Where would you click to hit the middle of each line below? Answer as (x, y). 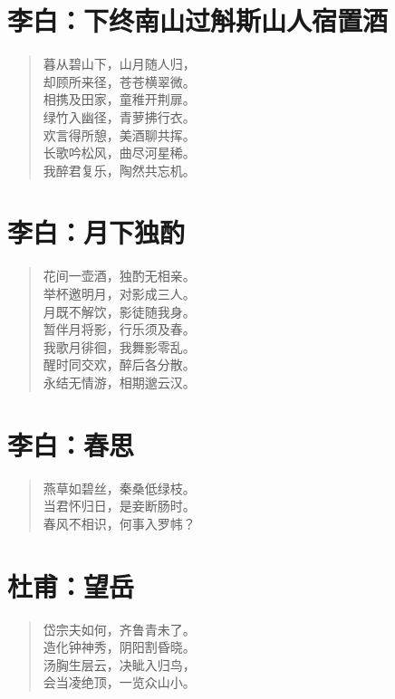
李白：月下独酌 (96, 232)
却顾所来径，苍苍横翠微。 (119, 81)
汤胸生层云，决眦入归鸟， (119, 664)
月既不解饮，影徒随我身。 (119, 311)
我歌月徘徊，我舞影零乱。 (119, 346)
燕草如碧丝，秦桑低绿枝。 (119, 488)
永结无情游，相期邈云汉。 (119, 382)
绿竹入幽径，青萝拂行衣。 (119, 116)
